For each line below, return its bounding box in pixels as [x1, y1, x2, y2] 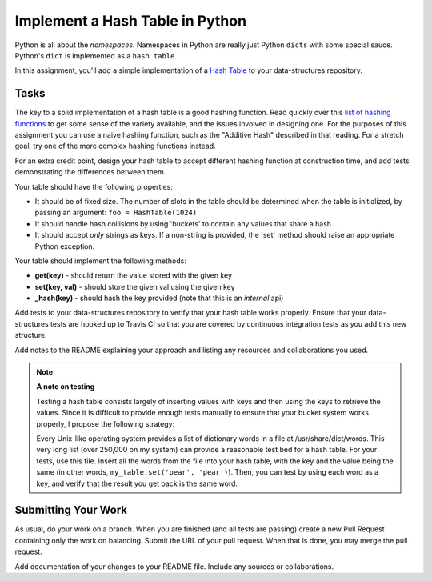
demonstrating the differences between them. [14, 167, 166, 177]
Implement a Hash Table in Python [14, 12, 247, 30]
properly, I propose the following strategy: [36, 419, 175, 428]
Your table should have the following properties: [14, 182, 174, 191]
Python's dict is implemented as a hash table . [14, 50, 178, 60]
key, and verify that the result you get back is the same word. [36, 479, 238, 488]
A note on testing [36, 382, 95, 391]
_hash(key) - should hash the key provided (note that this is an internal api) [34, 293, 284, 303]
